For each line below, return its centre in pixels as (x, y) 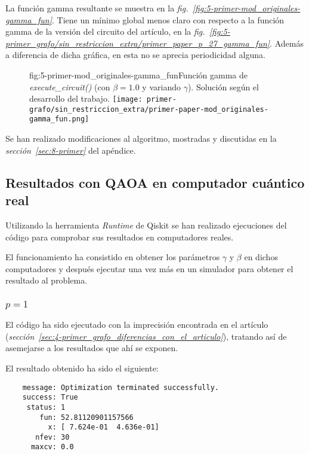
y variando (161, 86)
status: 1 (46, 407)
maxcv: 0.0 (52, 447)
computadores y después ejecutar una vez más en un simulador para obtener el (149, 268)
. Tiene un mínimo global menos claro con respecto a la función (168, 19)
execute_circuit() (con (70, 86)
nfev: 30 (52, 437)
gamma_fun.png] (59, 119)
